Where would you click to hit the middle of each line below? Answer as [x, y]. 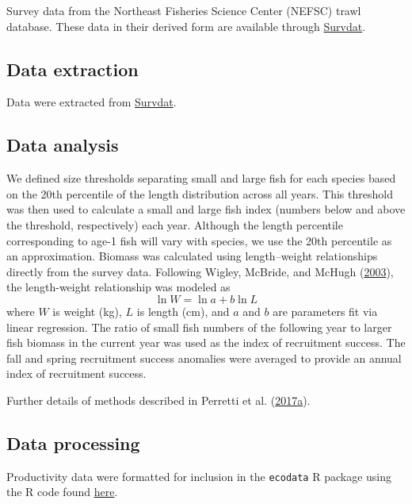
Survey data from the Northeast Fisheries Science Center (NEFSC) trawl [184, 10]
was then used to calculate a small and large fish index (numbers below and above [206, 209]
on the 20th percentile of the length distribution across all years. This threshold [200, 193]
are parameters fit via [325, 311]
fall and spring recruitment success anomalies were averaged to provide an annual [204, 358]
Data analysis [63, 145]
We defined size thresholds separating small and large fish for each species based [201, 178]
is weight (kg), [87, 311]
